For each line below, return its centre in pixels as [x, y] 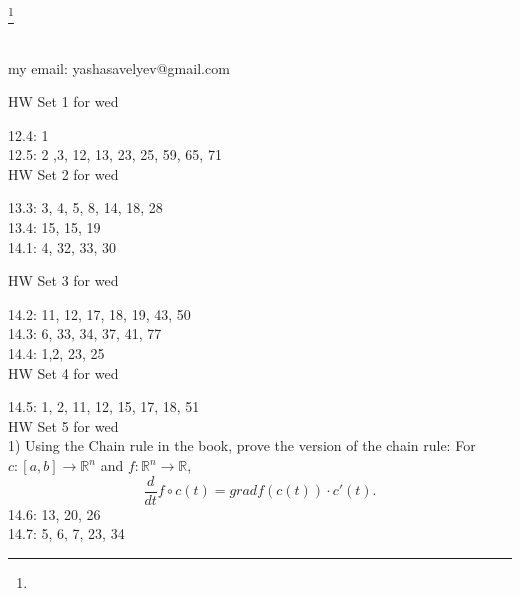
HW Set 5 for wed [63, 425]
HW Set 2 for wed [63, 173]
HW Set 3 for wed [63, 280]
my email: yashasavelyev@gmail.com [119, 67]
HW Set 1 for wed [63, 101]
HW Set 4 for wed [63, 372]
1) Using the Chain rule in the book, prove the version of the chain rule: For [242, 445]
